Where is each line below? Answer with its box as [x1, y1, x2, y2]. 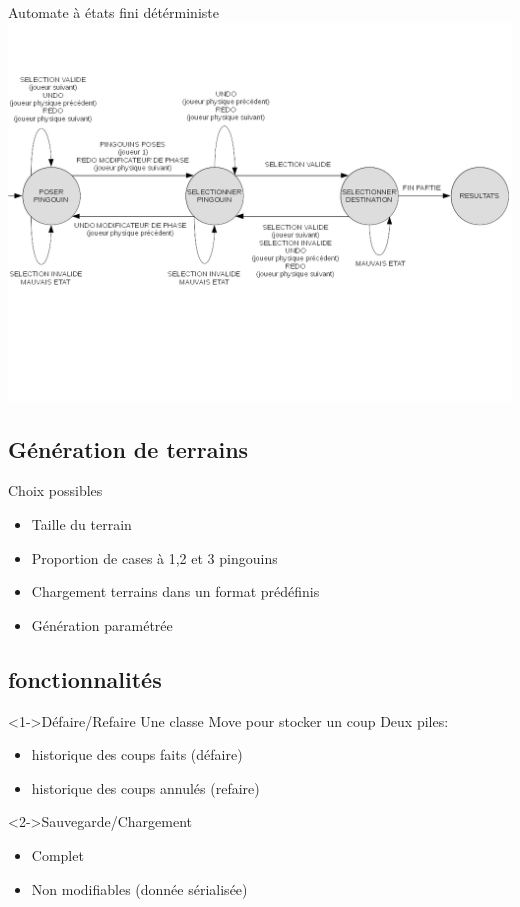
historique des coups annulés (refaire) [31, 777, 260, 798]
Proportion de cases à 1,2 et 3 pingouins [31, 547, 278, 568]
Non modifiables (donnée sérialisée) [31, 878, 248, 899]
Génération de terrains [8, 433, 249, 464]
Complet [31, 844, 84, 865]
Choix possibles [8, 480, 103, 501]
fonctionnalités [8, 663, 162, 694]
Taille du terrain [31, 513, 132, 534]
